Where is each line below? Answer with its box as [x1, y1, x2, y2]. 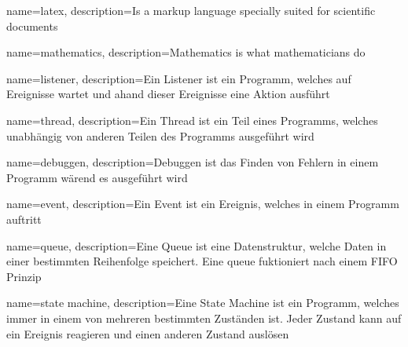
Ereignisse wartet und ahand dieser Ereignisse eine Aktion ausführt [6, 86, 330, 102]
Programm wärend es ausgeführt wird [6, 169, 188, 185]
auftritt [6, 210, 42, 227]
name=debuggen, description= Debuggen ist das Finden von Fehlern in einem [6, 154, 379, 170]
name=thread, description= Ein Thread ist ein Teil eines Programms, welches [6, 111, 378, 128]
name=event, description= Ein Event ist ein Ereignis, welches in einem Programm [6, 195, 399, 212]
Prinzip [6, 268, 42, 284]
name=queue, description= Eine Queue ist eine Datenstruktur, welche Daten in [6, 237, 387, 254]
